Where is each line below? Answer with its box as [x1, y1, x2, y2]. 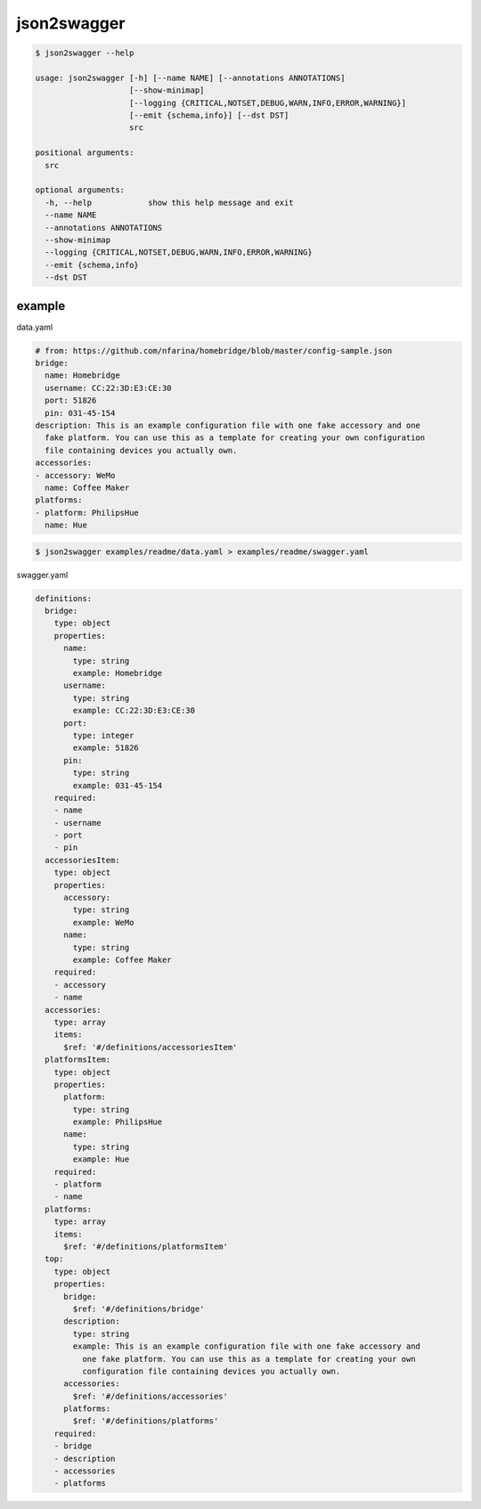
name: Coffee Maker [45, 482, 130, 493]
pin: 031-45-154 [45, 408, 116, 418]
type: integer [72, 730, 135, 740]
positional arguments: [35, 148, 135, 158]
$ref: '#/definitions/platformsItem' [63, 1241, 229, 1252]
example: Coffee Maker [72, 955, 173, 965]
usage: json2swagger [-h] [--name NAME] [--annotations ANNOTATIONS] [35, 72, 346, 83]
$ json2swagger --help [35, 48, 135, 58]
